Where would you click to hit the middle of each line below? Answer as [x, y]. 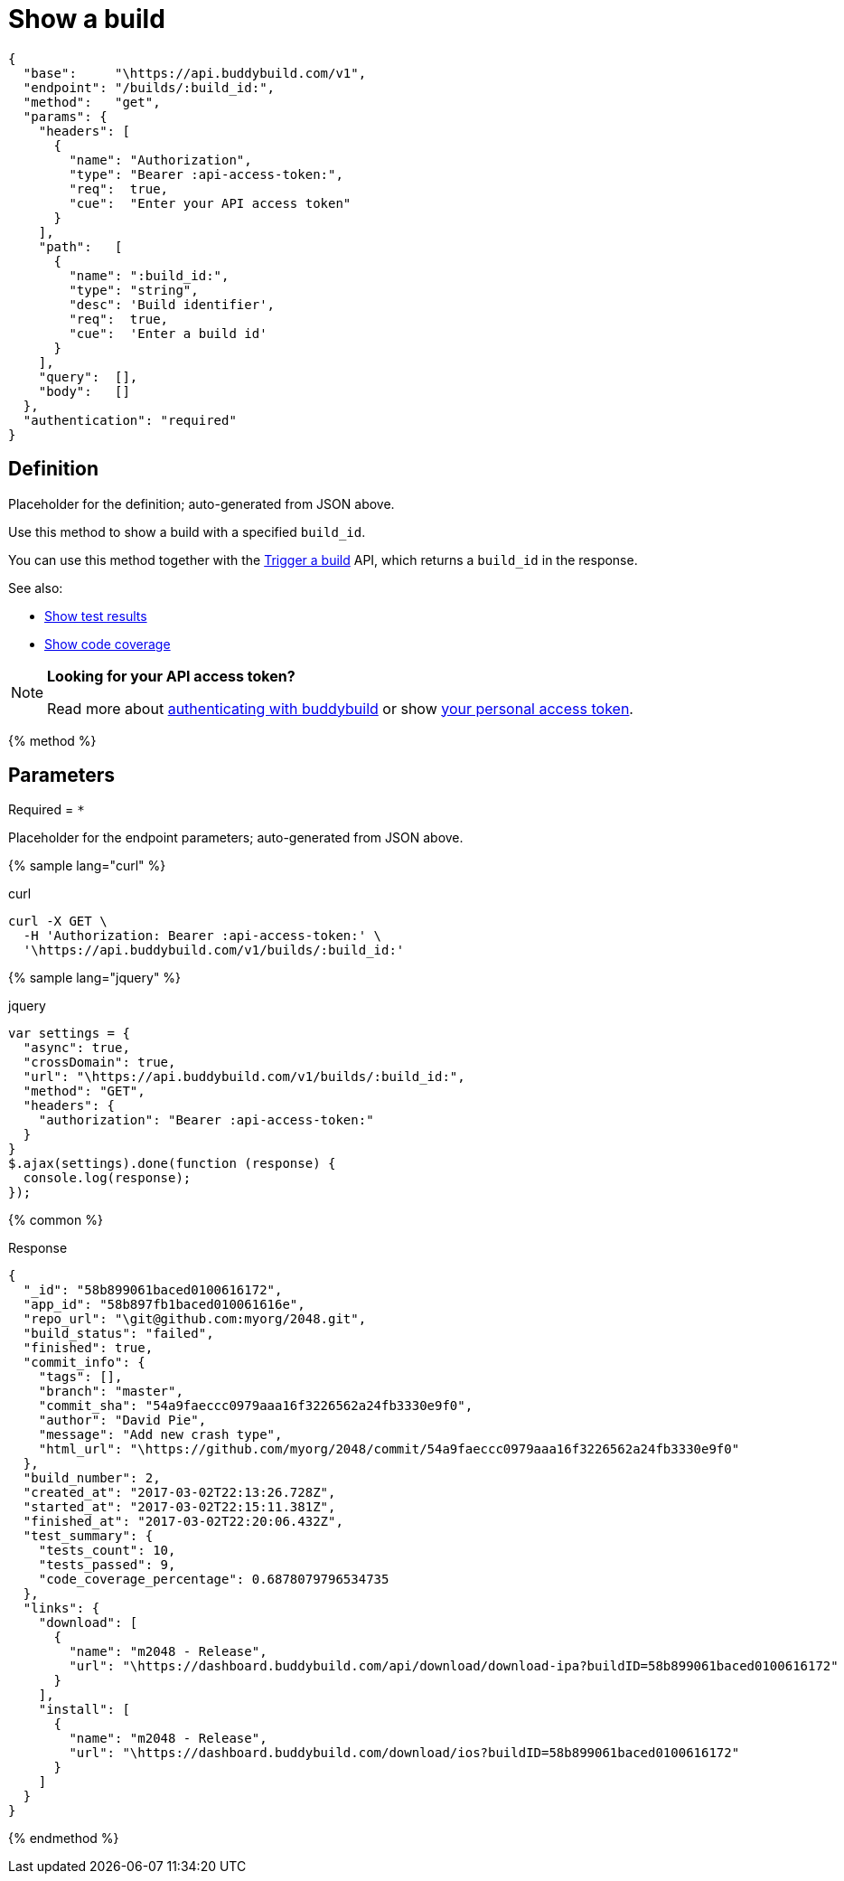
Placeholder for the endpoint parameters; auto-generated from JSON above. [236, 838]
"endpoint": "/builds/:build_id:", [149, 87]
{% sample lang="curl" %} [87, 866]
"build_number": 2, [92, 1478]
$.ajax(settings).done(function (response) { [172, 1164]
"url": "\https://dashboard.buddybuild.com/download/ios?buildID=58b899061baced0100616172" [404, 1753]
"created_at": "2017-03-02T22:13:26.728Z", [179, 1493]
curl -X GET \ [58, 922]
